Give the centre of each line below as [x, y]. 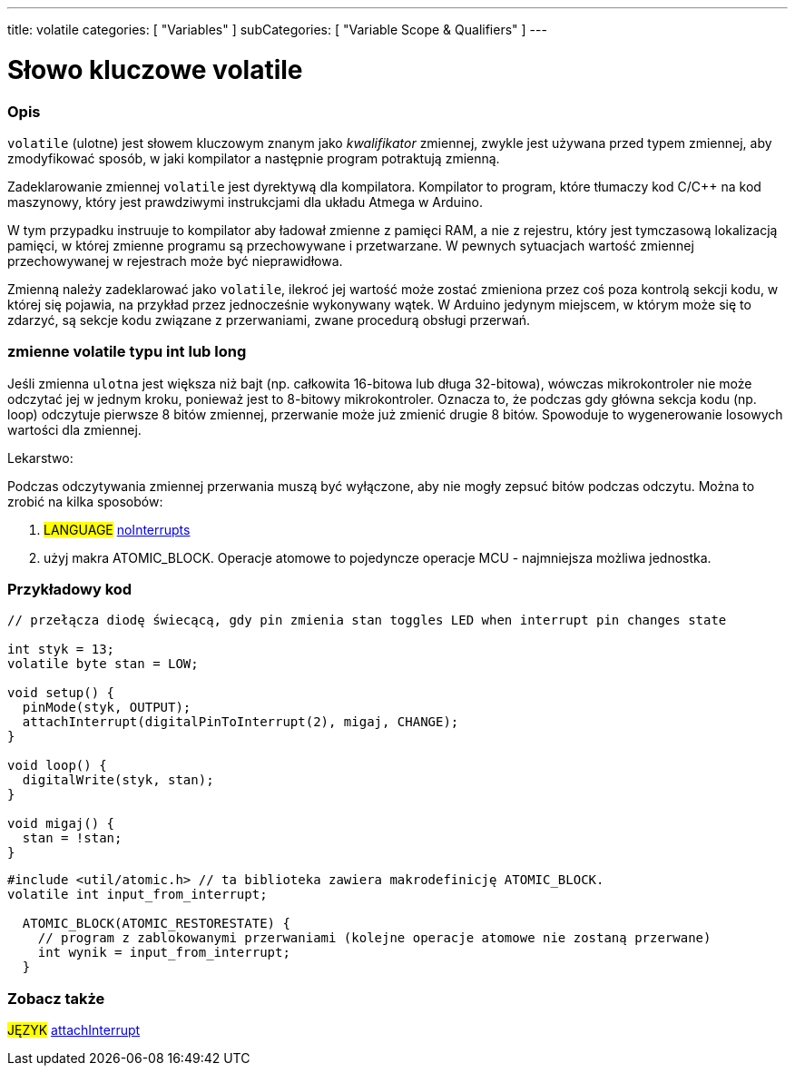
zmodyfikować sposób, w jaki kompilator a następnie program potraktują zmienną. [254, 158]
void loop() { [57, 766]
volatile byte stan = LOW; [103, 664]
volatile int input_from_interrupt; [137, 895]
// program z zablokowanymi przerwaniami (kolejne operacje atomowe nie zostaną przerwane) [374, 938]
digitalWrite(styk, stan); [118, 780]
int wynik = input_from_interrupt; [164, 953]
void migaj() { [61, 824]
